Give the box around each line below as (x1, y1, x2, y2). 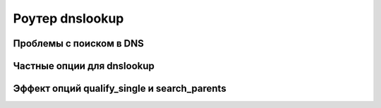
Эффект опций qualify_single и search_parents (13, 83, 226, 95)
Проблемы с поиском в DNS (13, 37, 144, 49)
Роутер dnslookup (13, 11, 124, 26)
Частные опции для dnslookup (13, 60, 155, 72)
